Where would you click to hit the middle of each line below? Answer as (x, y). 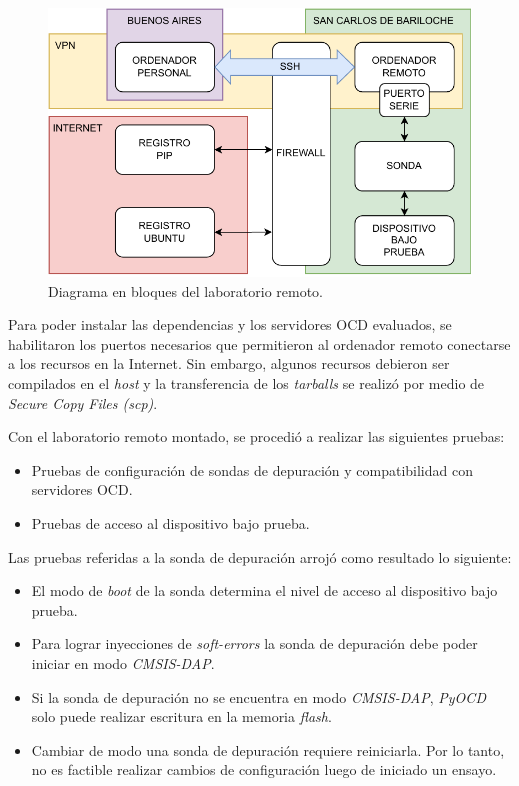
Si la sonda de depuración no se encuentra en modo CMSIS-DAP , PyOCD (258, 696)
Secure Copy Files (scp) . (83, 402)
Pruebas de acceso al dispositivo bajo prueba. (170, 523)
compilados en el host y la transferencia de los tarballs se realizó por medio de (246, 383)
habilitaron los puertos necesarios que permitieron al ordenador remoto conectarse (259, 343)
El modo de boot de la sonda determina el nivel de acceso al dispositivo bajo (264, 590)
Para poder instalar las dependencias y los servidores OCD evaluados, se (230, 324)
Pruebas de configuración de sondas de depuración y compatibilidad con (252, 469)
